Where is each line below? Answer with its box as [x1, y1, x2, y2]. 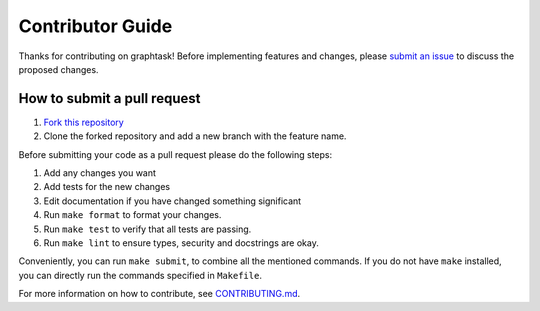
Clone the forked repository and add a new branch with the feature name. [43, 130, 347, 142]
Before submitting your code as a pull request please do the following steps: [18, 148, 333, 160]
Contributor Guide [18, 15, 173, 37]
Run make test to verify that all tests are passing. [43, 223, 252, 235]
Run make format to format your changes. [43, 209, 222, 221]
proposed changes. [18, 63, 99, 75]
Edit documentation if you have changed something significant [43, 195, 302, 207]
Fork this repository [43, 116, 124, 128]
